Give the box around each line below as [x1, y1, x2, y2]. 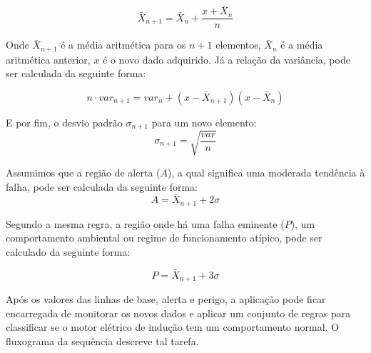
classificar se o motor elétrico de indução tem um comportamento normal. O [6, 319, 340, 334]
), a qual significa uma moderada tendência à [168, 164, 365, 179]
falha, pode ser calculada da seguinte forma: [6, 179, 198, 194]
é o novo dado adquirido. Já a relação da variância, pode [103, 51, 350, 66]
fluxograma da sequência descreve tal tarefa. [6, 334, 199, 349]
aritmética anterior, [6, 51, 91, 66]
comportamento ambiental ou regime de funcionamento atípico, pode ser [6, 230, 322, 245]
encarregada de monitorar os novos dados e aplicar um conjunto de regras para [6, 305, 351, 320]
